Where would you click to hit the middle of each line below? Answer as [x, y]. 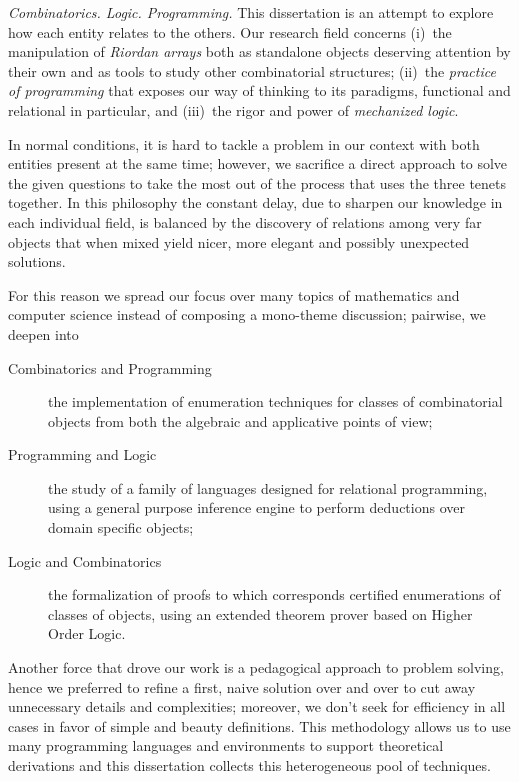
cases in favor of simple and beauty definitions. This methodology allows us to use [259, 725]
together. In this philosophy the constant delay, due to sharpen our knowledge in [255, 202]
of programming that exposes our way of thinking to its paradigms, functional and [259, 90]
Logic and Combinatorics [85, 560]
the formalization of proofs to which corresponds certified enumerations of [274, 594]
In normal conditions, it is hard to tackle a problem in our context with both [244, 143]
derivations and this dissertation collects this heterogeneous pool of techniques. [249, 765]
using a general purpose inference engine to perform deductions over [256, 507]
